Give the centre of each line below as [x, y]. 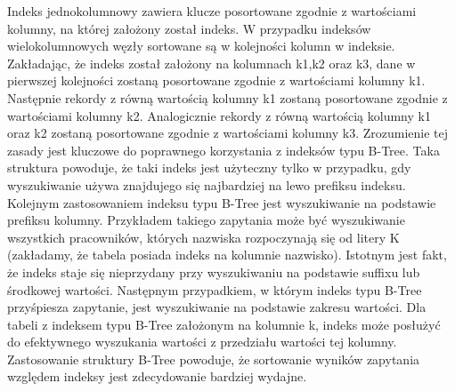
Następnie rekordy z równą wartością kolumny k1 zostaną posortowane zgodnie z [227, 97]
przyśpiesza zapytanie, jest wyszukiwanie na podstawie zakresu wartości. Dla [217, 307]
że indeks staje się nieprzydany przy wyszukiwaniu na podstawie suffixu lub [214, 271]
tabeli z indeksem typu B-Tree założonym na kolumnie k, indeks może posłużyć [224, 324]
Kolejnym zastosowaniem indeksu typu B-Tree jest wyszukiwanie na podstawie [222, 202]
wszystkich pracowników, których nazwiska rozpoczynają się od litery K [203, 237]
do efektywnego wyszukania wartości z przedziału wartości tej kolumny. [202, 342]
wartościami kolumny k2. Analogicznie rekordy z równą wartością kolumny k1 [219, 115]
